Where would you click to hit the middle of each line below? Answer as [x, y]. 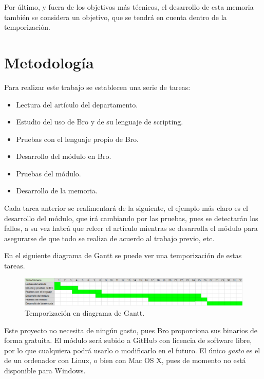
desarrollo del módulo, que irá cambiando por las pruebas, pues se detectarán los [131, 218]
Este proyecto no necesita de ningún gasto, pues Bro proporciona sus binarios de [131, 330]
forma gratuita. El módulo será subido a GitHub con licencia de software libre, [128, 340]
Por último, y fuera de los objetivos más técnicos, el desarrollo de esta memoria [129, 7]
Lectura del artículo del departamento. [77, 104]
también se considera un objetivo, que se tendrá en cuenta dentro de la [116, 17]
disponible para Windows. [45, 371]
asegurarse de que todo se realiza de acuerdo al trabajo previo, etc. [109, 238]
